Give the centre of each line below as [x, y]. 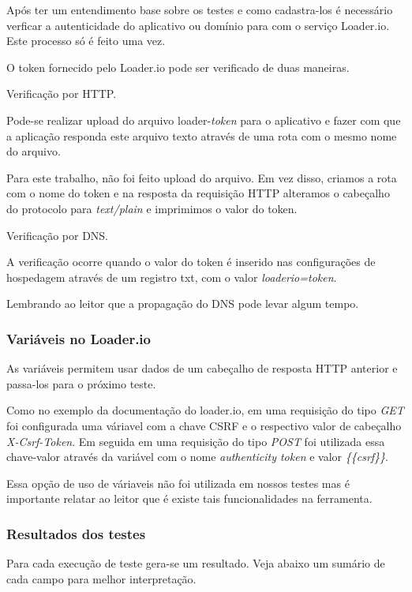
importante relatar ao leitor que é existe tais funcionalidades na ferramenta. [189, 498]
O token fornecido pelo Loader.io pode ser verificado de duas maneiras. [178, 67]
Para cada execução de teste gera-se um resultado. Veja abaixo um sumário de [196, 563]
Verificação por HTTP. [62, 94]
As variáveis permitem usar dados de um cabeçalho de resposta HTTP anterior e [202, 368]
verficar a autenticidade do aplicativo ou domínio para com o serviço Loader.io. [198, 25]
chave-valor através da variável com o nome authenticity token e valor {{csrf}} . [197, 457]
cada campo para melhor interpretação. [101, 578]
